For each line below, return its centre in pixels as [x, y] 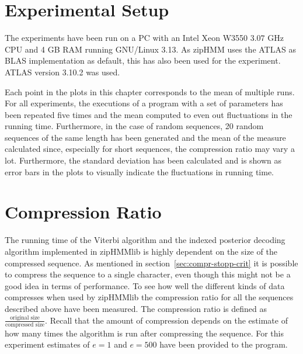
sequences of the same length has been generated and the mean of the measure [145, 137]
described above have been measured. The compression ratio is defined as [136, 308]
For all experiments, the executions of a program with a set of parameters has [144, 103]
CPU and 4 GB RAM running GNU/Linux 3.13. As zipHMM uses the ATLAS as [150, 49]
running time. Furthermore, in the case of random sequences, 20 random [134, 126]
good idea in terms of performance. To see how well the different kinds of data [145, 285]
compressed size [25, 324]
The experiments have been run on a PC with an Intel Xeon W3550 [126, 38]
